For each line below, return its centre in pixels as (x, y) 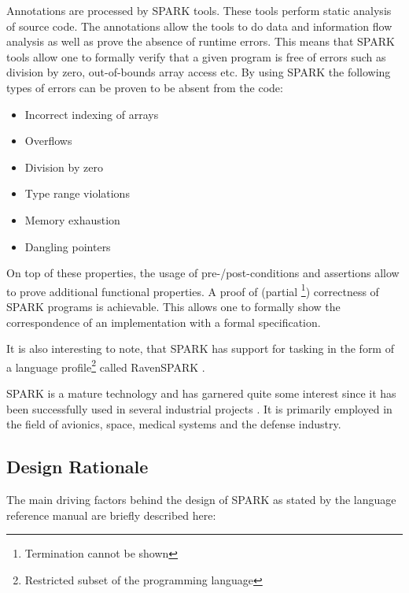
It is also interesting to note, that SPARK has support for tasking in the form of (200, 348)
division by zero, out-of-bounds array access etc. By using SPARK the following (199, 72)
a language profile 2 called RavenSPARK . (106, 365)
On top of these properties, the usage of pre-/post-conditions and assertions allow (203, 273)
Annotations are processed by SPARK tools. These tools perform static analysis (199, 10)
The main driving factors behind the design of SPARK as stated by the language (201, 499)
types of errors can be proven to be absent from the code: (145, 87)
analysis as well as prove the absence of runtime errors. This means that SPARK (201, 41)
